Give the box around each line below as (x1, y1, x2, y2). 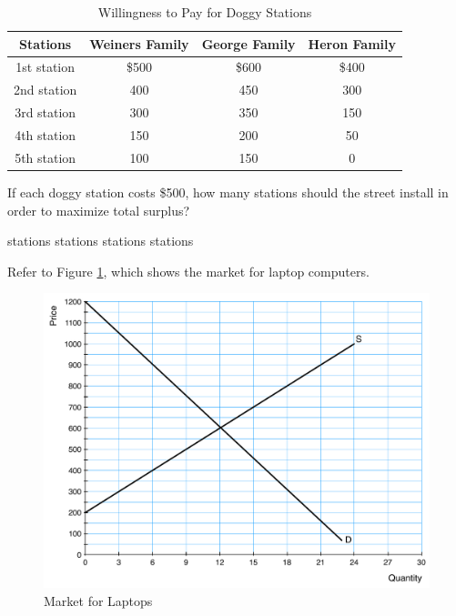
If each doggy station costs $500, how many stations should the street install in (7, 182, 449, 201)
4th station (15, 125, 76, 144)
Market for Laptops (44, 591, 153, 610)
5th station (15, 147, 76, 167)
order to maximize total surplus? (7, 200, 190, 219)
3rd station (15, 103, 76, 122)
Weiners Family (89, 34, 189, 53)
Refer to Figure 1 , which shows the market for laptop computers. (7, 261, 370, 280)
